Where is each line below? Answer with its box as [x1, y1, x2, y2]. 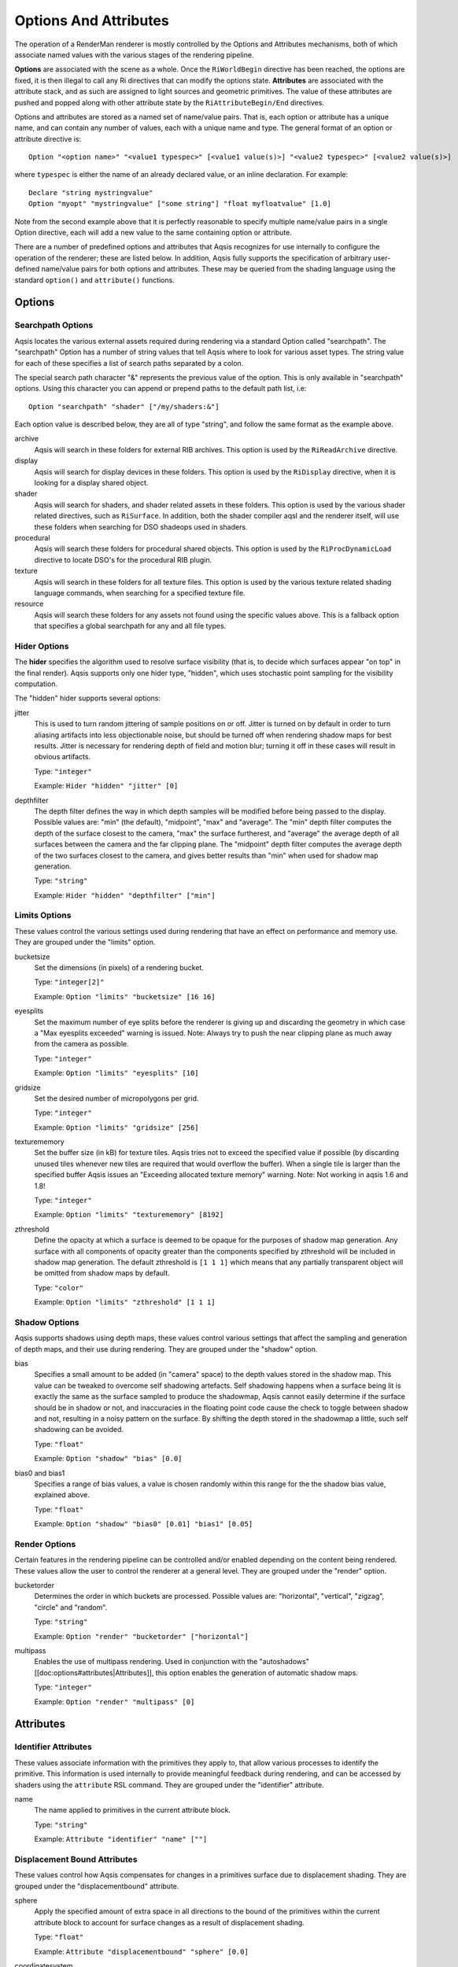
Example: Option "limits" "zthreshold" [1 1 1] [34, 1297, 216, 1307]
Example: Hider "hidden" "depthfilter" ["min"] [34, 890, 216, 900]
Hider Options [14, 640, 69, 651]
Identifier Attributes [14, 1741, 92, 1752]
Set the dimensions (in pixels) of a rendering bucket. [34, 962, 205, 972]
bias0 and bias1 [14, 1468, 65, 1478]
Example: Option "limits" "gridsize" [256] [34, 1122, 199, 1132]
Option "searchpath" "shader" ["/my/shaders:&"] [28, 402, 220, 411]
